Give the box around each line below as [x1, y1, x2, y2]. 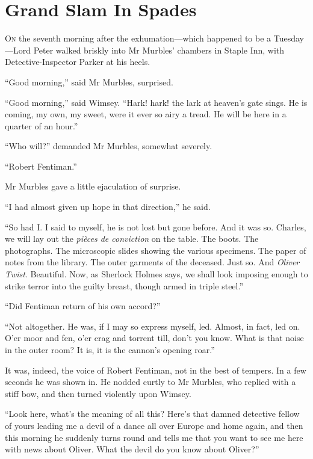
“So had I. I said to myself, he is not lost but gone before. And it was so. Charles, [5, 220, 306, 233]
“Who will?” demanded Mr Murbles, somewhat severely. [5, 140, 212, 152]
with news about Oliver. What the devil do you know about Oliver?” [5, 443, 259, 455]
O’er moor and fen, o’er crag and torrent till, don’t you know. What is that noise [5, 331, 304, 344]
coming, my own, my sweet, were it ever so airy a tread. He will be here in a [5, 108, 287, 120]
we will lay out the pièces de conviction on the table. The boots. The [5, 232, 259, 245]
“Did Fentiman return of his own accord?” [5, 300, 161, 312]
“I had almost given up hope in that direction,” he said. [5, 200, 211, 213]
